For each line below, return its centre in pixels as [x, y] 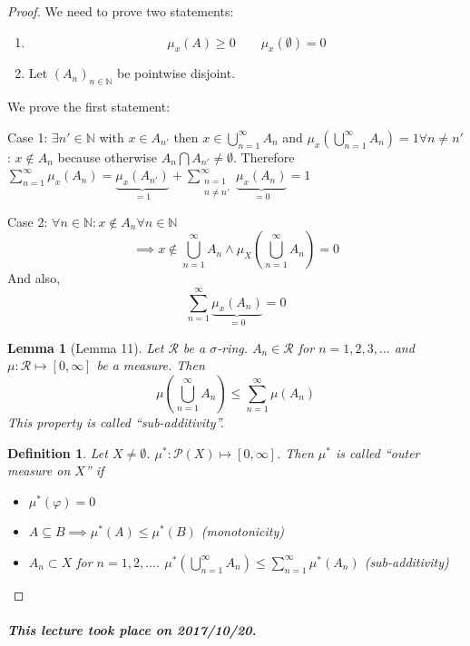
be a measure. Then [151, 365]
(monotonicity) [242, 531]
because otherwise [107, 157]
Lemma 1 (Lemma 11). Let [86, 347]
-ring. [233, 347]
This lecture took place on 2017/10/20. [132, 630]
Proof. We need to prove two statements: [121, 11]
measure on [39, 470]
